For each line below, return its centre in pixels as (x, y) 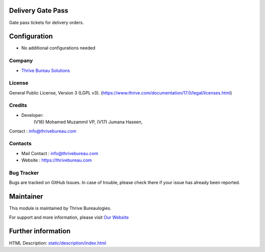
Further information (40, 231)
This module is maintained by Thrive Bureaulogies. (60, 208)
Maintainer (26, 196)
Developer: (32, 115)
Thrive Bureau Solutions (46, 70)
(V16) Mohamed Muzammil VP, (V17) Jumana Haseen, (88, 122)
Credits (18, 105)
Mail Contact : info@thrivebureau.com (60, 153)
